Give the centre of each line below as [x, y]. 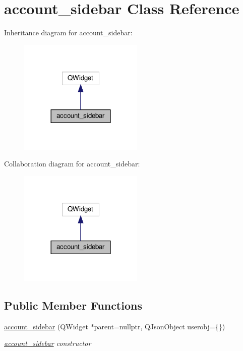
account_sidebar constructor [48, 343]
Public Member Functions [73, 305]
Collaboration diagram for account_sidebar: [72, 164]
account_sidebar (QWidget [46, 326]
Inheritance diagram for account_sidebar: [68, 33]
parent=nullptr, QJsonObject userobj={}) [160, 326]
